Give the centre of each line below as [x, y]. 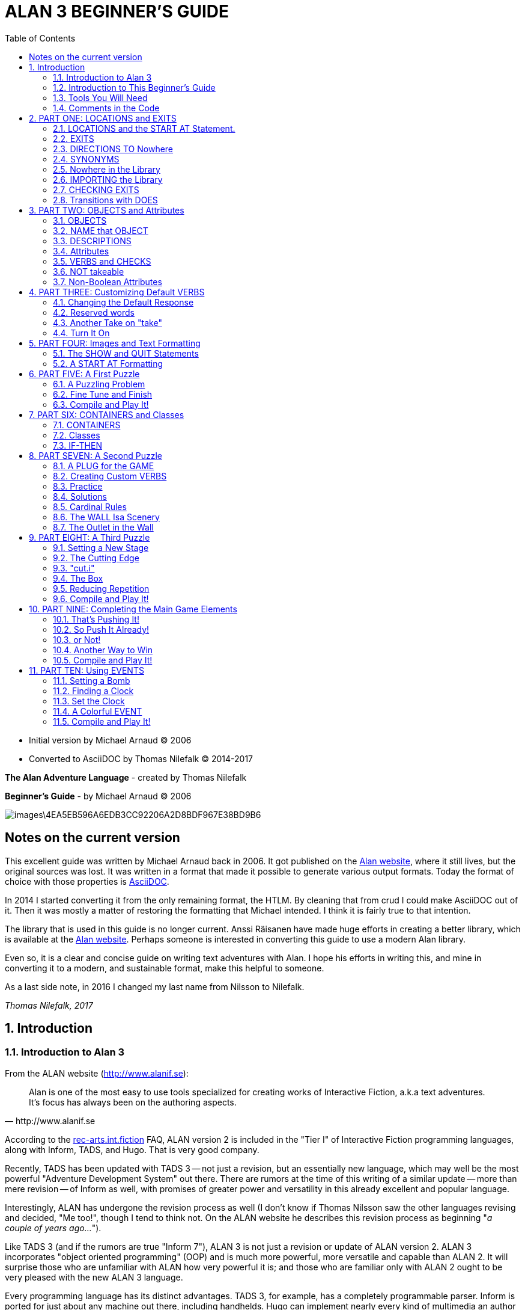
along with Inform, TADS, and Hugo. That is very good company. [132, 1149]
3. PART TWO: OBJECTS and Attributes [107, 210]
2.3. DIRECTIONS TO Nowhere [113, 149]
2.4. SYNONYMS [86, 159]
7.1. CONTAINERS [87, 425]
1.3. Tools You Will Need [100, 97]
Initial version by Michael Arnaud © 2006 [110, 740]
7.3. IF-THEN [77, 445]
